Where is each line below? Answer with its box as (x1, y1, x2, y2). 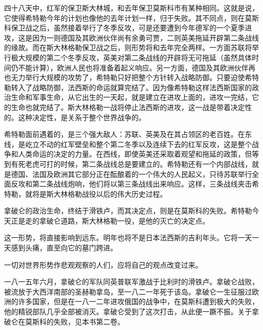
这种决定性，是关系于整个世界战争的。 (18, 112, 146, 122)
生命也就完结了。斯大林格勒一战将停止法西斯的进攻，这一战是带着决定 (11, 101, 245, 112)
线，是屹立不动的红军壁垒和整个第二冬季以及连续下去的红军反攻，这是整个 (4, 138, 252, 149)
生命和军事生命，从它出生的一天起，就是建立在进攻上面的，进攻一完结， (11, 92, 252, 102)
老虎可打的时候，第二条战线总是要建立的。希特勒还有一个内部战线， (25, 158, 252, 169)
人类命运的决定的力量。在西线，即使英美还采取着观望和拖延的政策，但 (18, 149, 252, 159)
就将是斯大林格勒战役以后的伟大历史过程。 (25, 188, 167, 199)
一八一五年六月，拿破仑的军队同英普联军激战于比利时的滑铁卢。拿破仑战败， (4, 276, 259, 287)
